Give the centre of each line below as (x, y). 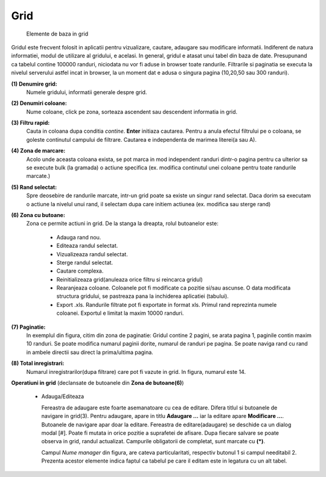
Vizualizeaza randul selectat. (92, 254)
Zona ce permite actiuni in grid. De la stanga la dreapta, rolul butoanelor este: (122, 224)
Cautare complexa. (80, 271)
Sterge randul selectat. (85, 262)
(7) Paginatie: (28, 327)
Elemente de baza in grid (57, 34)
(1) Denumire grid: (34, 84)
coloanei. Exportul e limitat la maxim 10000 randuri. (120, 313)
